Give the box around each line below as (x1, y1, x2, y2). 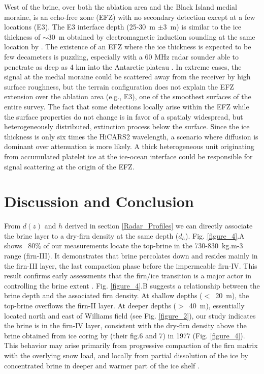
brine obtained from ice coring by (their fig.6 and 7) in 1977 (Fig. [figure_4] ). (4, 330, 245, 340)
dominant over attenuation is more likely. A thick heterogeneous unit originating (4, 141, 254, 152)
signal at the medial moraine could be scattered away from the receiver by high (4, 71, 251, 82)
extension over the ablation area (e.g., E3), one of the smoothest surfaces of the (4, 91, 251, 102)
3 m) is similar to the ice (163, 21, 241, 32)
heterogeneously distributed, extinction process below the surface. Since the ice (4, 121, 250, 132)
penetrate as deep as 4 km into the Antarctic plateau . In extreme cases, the (4, 61, 242, 72)
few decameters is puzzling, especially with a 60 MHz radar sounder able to (4, 51, 239, 62)
